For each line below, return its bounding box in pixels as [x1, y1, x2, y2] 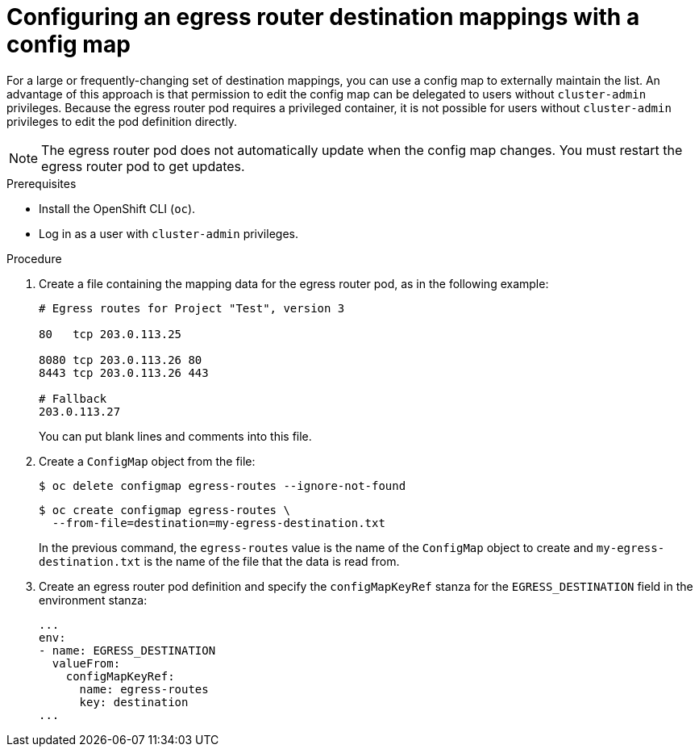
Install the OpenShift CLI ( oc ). [39, 201, 196, 215]
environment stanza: [39, 592, 148, 607]
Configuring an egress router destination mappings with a [6, 3, 640, 31]
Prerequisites [6, 176, 77, 190]
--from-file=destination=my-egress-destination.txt [52, 516, 385, 529]
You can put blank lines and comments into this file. [39, 429, 312, 443]
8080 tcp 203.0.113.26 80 [39, 353, 202, 366]
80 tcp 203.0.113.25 [39, 327, 182, 341]
